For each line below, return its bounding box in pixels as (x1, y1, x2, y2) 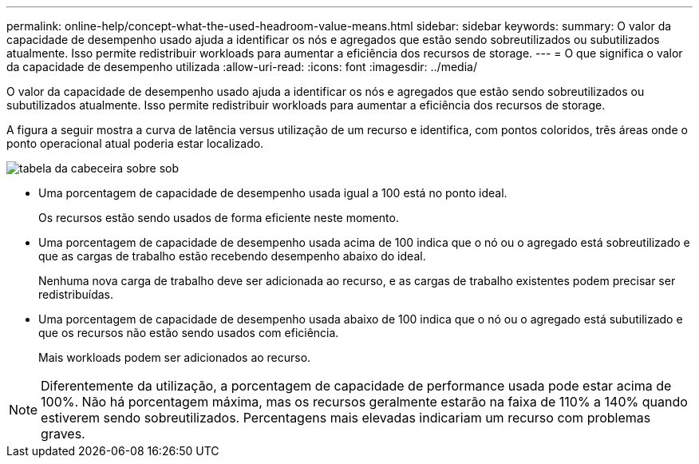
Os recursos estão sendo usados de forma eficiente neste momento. (38, 211, 399, 224)
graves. (41, 426, 85, 442)
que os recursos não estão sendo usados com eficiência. (38, 326, 339, 339)
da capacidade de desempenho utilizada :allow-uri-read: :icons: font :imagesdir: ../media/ (6, 60, 477, 73)
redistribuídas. (38, 288, 114, 301)
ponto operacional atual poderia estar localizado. (6, 137, 264, 150)
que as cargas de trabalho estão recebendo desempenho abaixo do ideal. (38, 249, 426, 263)
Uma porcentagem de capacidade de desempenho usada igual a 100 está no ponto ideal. (38, 186, 507, 200)
